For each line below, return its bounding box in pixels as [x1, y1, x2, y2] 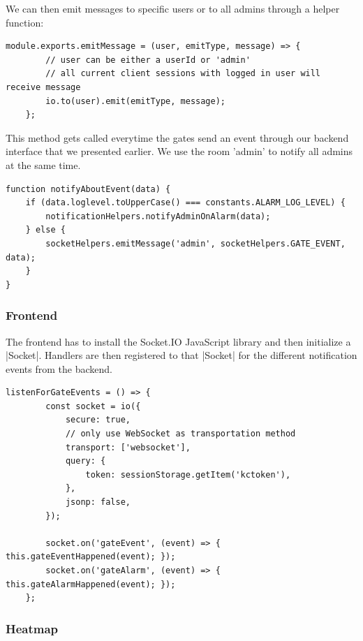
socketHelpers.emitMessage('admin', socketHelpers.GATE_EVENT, [45, 238, 346, 249]
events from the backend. [6, 361, 112, 376]
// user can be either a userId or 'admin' [45, 54, 251, 65]
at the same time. [6, 157, 81, 172]
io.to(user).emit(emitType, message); [45, 96, 225, 106]
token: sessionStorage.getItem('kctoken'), [85, 469, 291, 480]
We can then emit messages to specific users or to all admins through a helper [6, 1, 340, 15]
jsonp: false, [65, 497, 131, 508]
